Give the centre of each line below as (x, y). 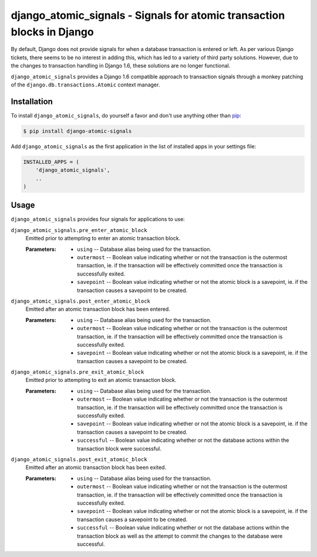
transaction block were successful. (119, 448)
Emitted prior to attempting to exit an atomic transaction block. (101, 380)
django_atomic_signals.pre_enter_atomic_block (79, 230)
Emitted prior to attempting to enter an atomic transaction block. (103, 239)
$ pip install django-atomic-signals (77, 131)
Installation (32, 101)
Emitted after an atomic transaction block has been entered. (98, 309)
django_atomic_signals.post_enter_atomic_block (81, 301)
